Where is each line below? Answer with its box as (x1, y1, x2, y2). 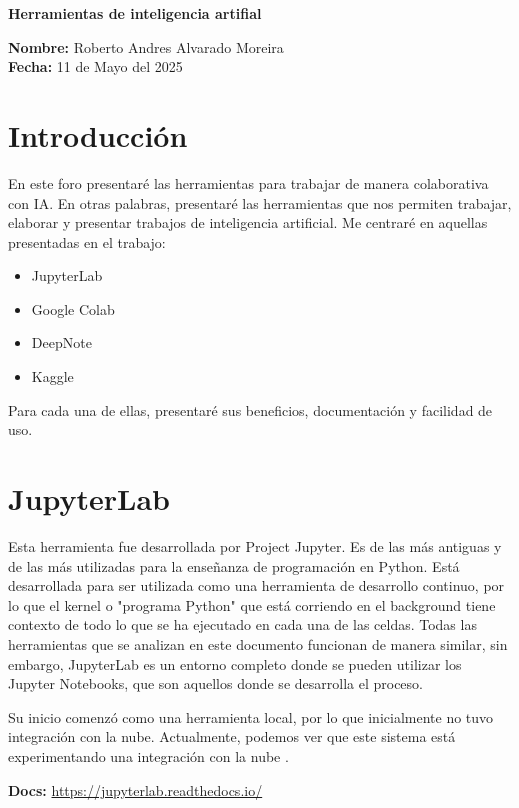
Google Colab (31, 298, 115, 319)
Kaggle (31, 366, 74, 387)
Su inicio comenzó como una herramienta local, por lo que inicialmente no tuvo (8, 706, 494, 727)
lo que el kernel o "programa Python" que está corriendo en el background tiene (8, 594, 496, 615)
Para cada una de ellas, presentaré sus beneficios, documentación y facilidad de (8, 399, 493, 420)
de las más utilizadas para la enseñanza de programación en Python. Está (8, 555, 460, 576)
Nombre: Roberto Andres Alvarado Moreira (8, 36, 284, 57)
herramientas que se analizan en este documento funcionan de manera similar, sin (8, 633, 508, 654)
